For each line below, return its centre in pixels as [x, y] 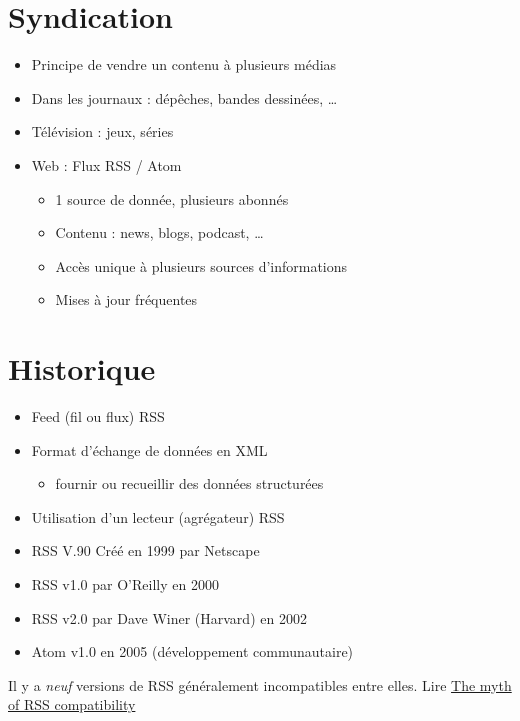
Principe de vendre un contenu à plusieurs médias [184, 64]
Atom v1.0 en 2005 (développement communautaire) [192, 651]
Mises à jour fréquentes [126, 299]
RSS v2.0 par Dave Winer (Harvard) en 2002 [169, 617]
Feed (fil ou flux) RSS [98, 416]
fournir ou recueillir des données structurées [189, 483]
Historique [82, 368]
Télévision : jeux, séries [102, 131]
